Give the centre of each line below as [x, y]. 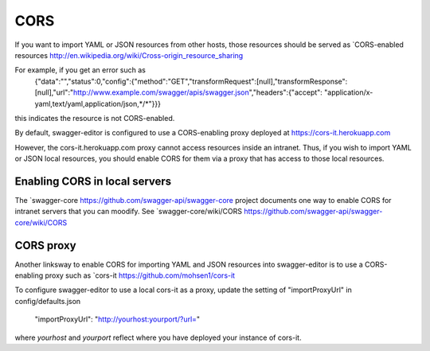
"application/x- [348, 92]
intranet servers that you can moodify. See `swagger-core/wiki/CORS [129, 212]
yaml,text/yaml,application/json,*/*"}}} [98, 103]
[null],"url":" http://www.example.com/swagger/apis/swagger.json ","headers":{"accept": [178, 92]
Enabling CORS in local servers [93, 181]
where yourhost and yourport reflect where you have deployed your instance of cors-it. [158, 337]
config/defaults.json [48, 301]
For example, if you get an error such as [80, 70]
